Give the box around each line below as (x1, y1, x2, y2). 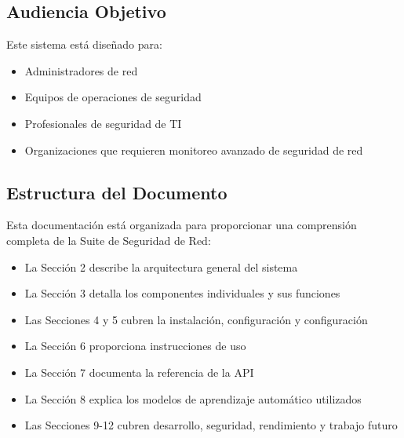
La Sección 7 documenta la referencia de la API (24, 363, 254, 380)
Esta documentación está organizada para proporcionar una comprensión (6, 217, 357, 233)
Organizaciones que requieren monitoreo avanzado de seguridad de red (24, 141, 363, 158)
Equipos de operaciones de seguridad (24, 89, 202, 105)
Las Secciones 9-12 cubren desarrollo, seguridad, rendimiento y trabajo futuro (24, 417, 398, 433)
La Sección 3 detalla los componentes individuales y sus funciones (24, 285, 340, 301)
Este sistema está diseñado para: (6, 36, 162, 53)
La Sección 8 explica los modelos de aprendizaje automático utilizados (24, 390, 362, 407)
